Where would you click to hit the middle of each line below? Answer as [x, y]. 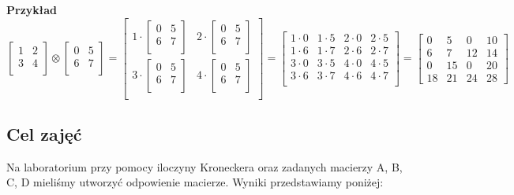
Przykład [32, 9]
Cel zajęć [44, 134]
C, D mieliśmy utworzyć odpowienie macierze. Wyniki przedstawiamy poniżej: [195, 182]
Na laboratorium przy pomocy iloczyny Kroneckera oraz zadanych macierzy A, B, [204, 166]
